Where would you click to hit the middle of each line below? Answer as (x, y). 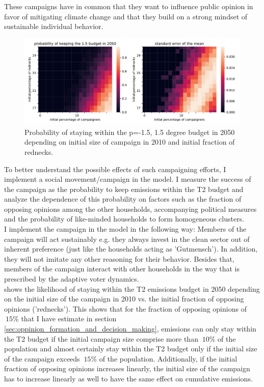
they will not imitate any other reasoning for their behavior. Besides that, (119, 258)
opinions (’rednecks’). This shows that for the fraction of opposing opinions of (125, 308)
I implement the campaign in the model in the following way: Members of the (125, 229)
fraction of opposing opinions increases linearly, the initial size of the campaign (127, 368)
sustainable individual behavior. (54, 26)
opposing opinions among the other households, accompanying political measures (130, 209)
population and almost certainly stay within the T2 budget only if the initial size (131, 349)
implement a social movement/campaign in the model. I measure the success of (128, 179)
